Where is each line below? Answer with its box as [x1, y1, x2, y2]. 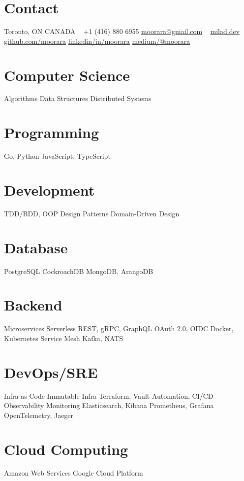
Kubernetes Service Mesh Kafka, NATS [4, 333, 123, 343]
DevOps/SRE [4, 362, 98, 382]
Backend [4, 295, 62, 315]
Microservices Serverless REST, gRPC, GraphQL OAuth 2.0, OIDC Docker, [4, 323, 234, 334]
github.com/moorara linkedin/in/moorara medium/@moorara [4, 35, 190, 46]
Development [4, 179, 95, 200]
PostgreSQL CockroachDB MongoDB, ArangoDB [4, 266, 153, 276]
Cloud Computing [4, 439, 128, 459]
